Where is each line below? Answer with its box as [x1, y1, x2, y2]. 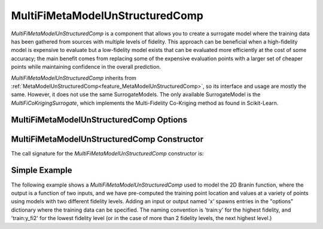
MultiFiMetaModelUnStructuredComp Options [11, 115, 188, 125]
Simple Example [11, 165, 72, 176]
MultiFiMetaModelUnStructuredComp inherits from [11, 74, 137, 81]
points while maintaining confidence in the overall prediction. [11, 63, 161, 71]
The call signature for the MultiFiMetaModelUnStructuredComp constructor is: [11, 149, 204, 157]
